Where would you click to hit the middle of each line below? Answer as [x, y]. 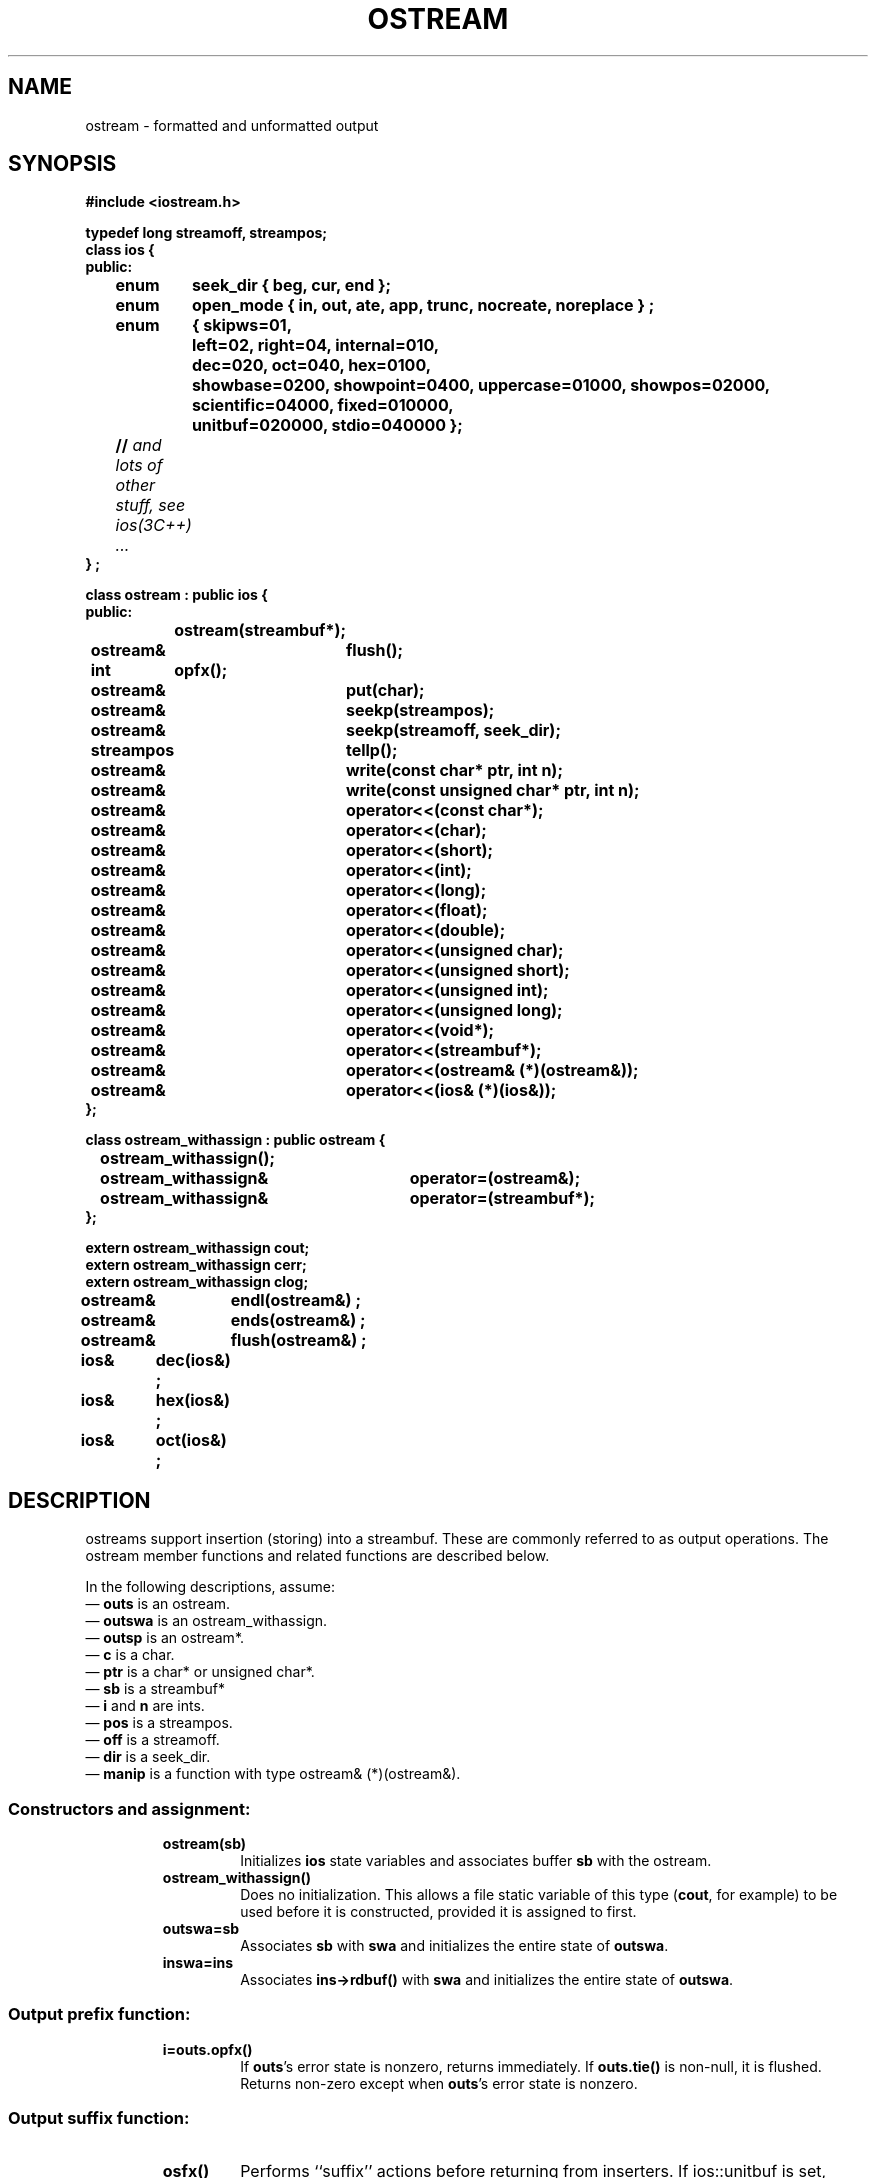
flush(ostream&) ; [298, 1340]
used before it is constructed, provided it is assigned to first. [438, 1912]
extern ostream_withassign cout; [197, 1248]
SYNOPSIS [62, 164]
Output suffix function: [99, 2118]
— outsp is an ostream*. [165, 1638]
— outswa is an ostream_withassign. [206, 1621]
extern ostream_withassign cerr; [196, 1265]
